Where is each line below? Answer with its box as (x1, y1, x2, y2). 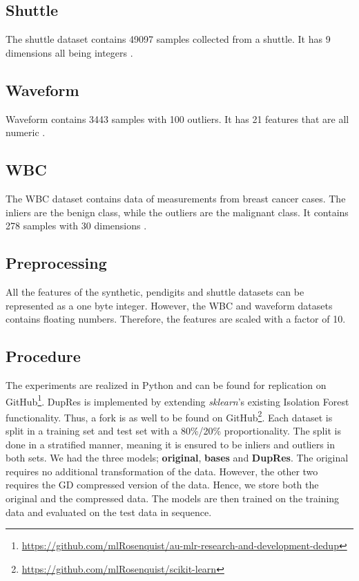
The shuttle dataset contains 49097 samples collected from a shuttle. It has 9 (6, 32, 331, 46)
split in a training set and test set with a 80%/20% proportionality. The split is (6, 423, 341, 438)
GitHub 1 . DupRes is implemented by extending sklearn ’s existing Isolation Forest (6, 392, 349, 408)
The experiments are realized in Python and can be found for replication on (6, 377, 327, 392)
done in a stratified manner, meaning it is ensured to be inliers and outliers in (6, 437, 335, 451)
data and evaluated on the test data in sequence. (6, 504, 212, 519)
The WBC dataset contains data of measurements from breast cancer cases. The (6, 191, 346, 205)
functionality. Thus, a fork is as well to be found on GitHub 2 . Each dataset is (6, 408, 333, 424)
